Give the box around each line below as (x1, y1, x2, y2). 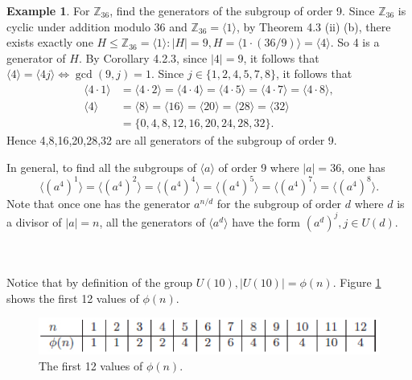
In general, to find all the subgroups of (6, 158, 196, 175)
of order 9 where (218, 158, 299, 175)
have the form (232, 213, 301, 230)
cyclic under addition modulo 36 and (6, 18, 187, 35)
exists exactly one (6, 34, 93, 51)
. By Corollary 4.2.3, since (78, 49, 208, 66)
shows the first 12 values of (6, 289, 139, 306)
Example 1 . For (6, 2, 90, 18)
